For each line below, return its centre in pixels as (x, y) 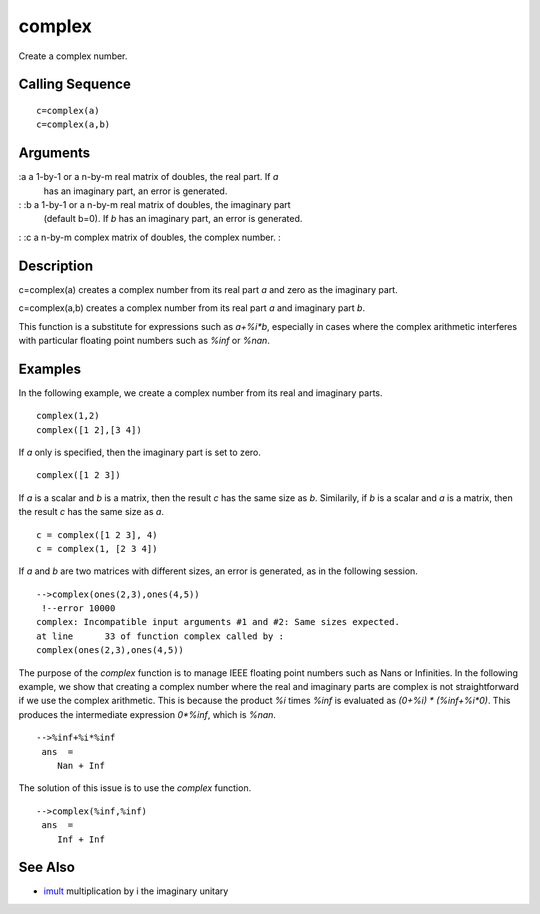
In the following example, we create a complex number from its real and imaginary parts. (201, 392)
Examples (50, 368)
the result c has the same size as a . (91, 512)
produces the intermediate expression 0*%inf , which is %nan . (147, 714)
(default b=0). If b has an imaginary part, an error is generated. (173, 219)
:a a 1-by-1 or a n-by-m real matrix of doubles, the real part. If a (148, 177)
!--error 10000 (78, 608)
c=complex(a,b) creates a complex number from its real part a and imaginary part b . (191, 308)
